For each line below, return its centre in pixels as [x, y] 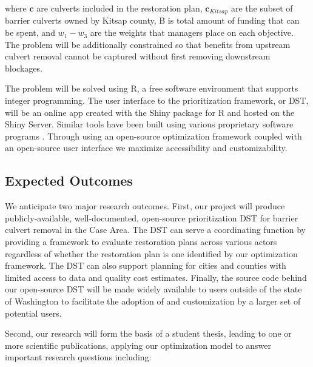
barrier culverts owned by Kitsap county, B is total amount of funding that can [152, 20]
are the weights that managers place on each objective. [192, 32]
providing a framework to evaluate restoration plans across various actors [141, 241]
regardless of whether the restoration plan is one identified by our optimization [151, 253]
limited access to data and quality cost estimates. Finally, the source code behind [156, 277]
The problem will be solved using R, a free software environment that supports [152, 88]
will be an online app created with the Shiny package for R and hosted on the [150, 112]
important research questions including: [78, 357]
